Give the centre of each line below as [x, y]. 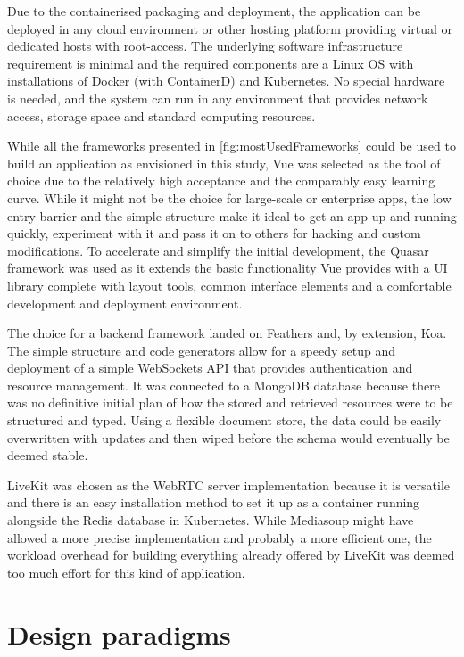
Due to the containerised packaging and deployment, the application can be [214, 11]
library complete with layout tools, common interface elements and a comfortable [229, 285]
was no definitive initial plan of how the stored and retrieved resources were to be [230, 402]
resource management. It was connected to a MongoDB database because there [224, 385]
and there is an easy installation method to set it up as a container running [214, 502]
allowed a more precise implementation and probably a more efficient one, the [220, 537]
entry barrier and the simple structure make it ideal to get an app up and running [232, 215]
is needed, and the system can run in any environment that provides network [218, 98]
